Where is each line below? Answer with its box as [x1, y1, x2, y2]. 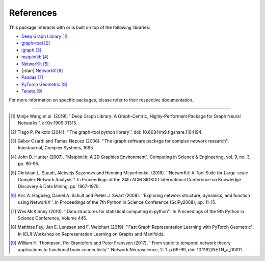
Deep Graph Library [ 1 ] [21, 33, 68, 39]
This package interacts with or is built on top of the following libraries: [9, 24, 151, 30]
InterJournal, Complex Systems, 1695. [18, 145, 94, 151]
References [9, 7, 57, 18]
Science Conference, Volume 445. [18, 215, 88, 221]
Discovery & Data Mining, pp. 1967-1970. [18, 184, 100, 190]
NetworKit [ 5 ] [21, 61, 49, 67]
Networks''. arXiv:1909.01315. [18, 120, 78, 126]
